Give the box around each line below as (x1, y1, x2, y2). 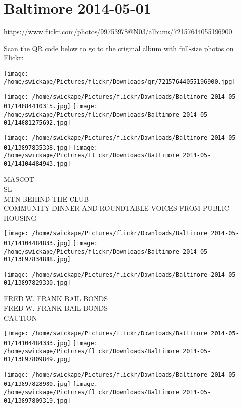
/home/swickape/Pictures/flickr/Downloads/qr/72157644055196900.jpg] (4, 78, 236, 85)
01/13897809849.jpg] (4, 356, 71, 363)
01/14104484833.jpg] (4, 240, 71, 247)
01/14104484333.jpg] (4, 339, 71, 347)
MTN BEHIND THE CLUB (4, 193, 89, 204)
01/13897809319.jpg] (4, 397, 71, 404)
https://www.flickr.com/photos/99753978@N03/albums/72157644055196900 (4, 26, 232, 37)
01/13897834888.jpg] (4, 256, 71, 263)
